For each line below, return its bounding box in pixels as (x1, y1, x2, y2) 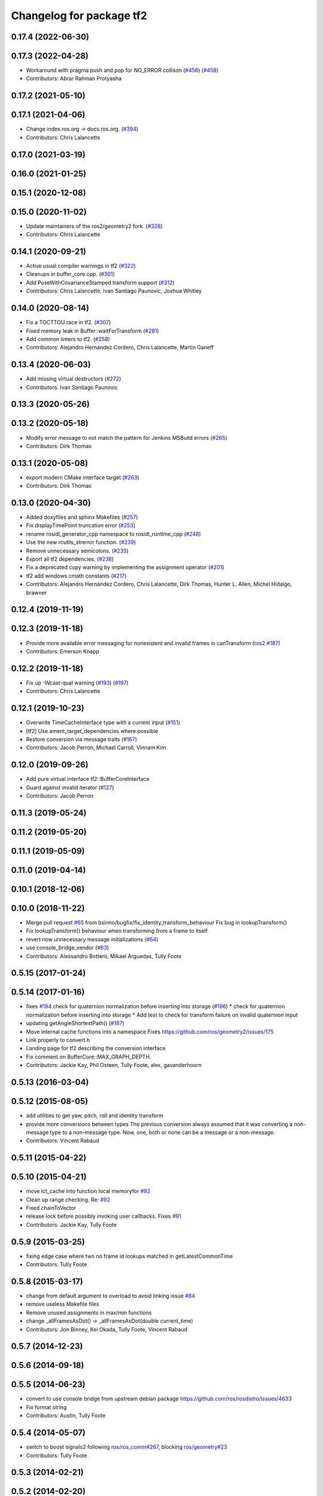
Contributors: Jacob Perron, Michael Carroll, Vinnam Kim (26, 744, 166, 751)
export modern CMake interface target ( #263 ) (26, 473, 140, 481)
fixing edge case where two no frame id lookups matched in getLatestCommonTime (26, 1252, 233, 1260)
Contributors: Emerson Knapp (26, 647, 100, 655)
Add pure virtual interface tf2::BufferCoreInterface (26, 776, 150, 783)
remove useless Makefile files (26, 1300, 99, 1308)
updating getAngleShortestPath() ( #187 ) (26, 1020, 125, 1027)
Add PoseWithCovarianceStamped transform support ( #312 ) (26, 279, 175, 286)
